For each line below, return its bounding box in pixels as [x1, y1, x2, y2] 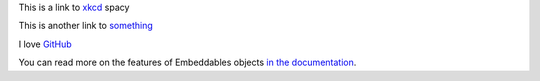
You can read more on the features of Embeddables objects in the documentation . [18, 56, 357, 69]
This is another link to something [18, 20, 154, 32]
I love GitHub [18, 38, 72, 50]
